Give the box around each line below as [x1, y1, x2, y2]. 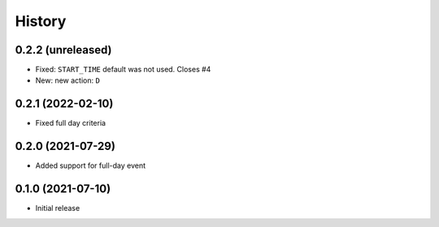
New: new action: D [35, 75, 101, 85]
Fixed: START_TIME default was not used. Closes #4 [35, 65, 211, 75]
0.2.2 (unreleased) [15, 43, 113, 57]
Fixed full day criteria [35, 118, 106, 128]
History [15, 12, 67, 30]
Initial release [35, 203, 80, 213]
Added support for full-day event [35, 161, 146, 170]
